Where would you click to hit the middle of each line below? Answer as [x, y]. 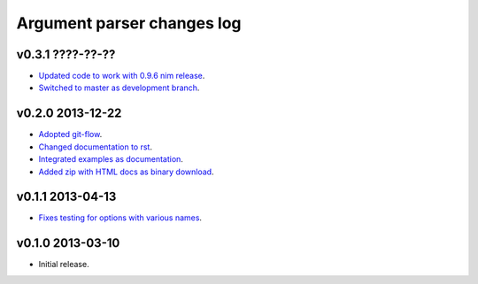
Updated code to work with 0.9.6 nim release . [122, 76]
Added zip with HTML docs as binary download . [126, 172]
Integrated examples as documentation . [111, 159]
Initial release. [64, 265]
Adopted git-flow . [70, 134]
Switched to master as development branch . [119, 88]
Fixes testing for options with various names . [120, 218]
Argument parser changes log [129, 23]
